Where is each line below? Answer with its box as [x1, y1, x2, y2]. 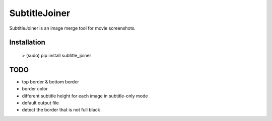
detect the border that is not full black [22, 107, 100, 113]
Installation [9, 38, 45, 47]
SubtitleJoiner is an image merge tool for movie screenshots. [9, 25, 136, 31]
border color [22, 86, 48, 92]
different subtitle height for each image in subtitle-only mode [22, 93, 148, 99]
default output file [22, 100, 59, 106]
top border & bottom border [22, 78, 79, 85]
